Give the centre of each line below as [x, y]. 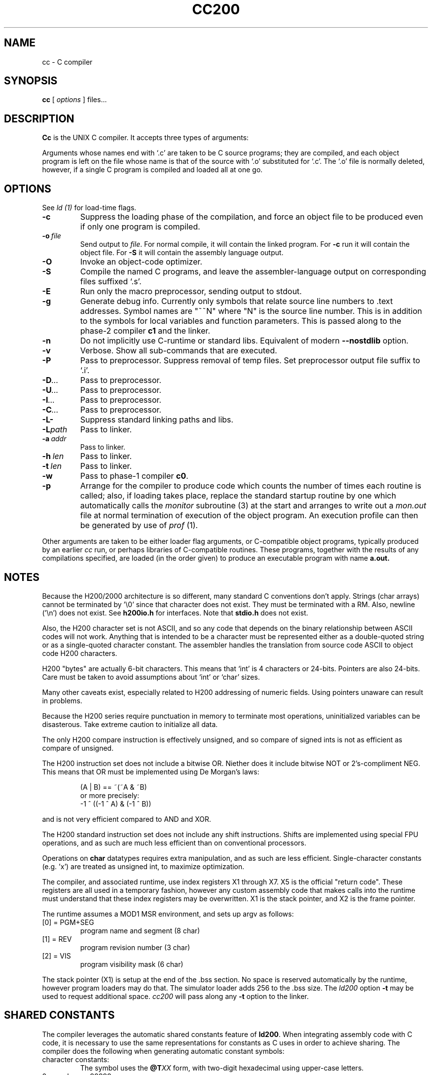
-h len [53, 456]
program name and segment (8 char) [140, 930]
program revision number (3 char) [135, 947]
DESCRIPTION [39, 118]
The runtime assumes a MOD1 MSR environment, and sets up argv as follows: [168, 914]
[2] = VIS [56, 956]
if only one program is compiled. [140, 227]
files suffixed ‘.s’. [111, 282]
